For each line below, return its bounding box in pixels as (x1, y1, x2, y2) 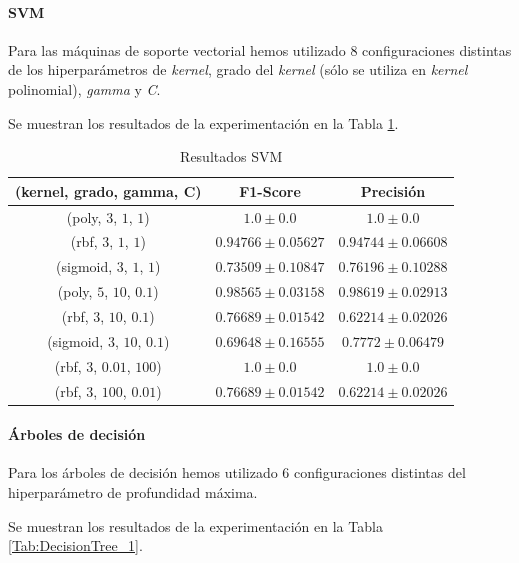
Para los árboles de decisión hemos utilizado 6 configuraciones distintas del (8, 462, 466, 483)
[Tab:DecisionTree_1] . (8, 535, 143, 556)
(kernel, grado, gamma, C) (15, 180, 202, 201)
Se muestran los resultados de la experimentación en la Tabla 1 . (8, 112, 399, 133)
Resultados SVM (180, 146, 283, 167)
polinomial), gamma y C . (8, 78, 161, 99)
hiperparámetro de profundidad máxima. (8, 482, 258, 502)
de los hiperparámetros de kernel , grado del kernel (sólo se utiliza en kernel (8, 59, 468, 80)
